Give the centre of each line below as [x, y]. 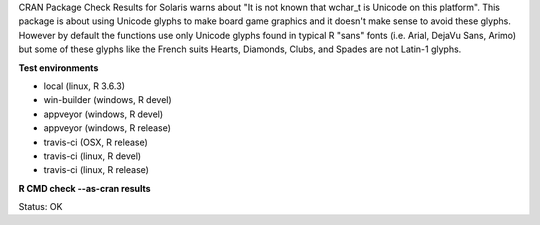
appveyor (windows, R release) [107, 128]
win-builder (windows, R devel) [107, 100]
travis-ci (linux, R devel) [92, 156]
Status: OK [40, 207]
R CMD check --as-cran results [84, 188]
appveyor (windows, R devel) [103, 114]
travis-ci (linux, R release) [96, 170]
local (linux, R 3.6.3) [84, 86]
